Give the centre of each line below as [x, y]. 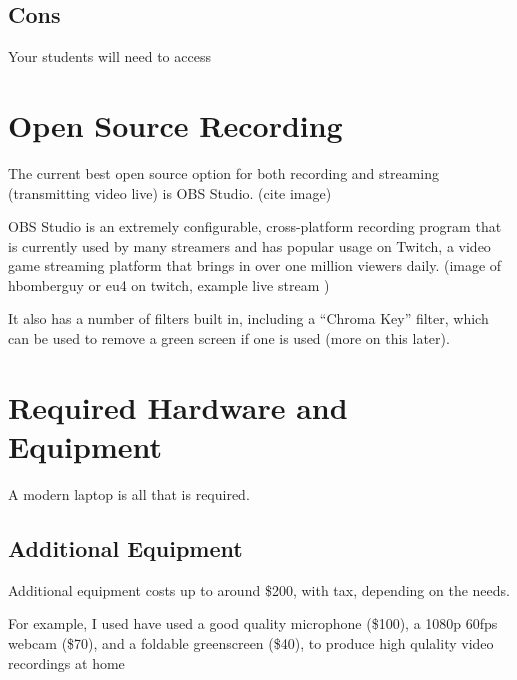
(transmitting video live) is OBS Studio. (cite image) [170, 192]
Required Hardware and [178, 406]
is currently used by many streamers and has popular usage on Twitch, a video [249, 245]
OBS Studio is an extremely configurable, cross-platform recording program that [255, 226]
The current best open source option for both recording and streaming [224, 172]
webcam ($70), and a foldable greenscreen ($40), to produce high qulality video [251, 642]
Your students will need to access [109, 56]
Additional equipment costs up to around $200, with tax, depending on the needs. [259, 589]
